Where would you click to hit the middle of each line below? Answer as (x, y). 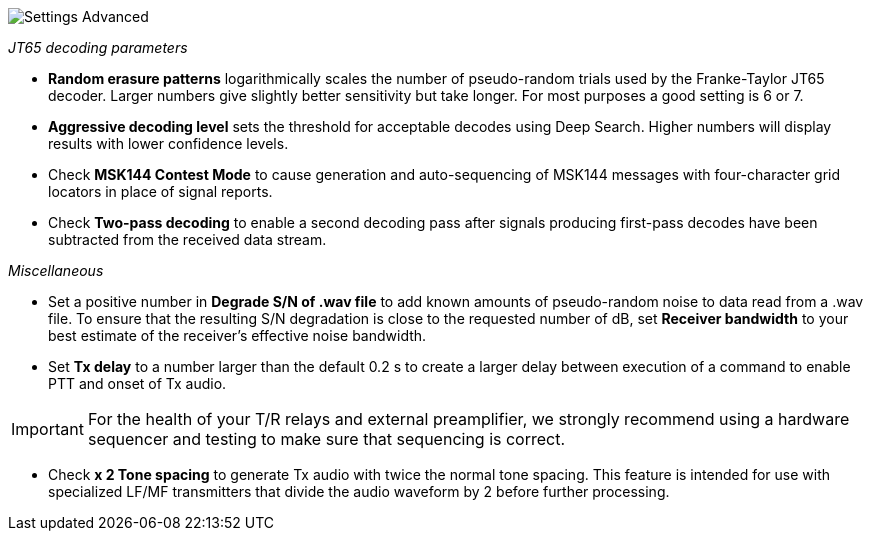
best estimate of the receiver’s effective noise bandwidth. (237, 335)
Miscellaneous (56, 270)
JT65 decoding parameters (98, 47)
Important (47, 429)
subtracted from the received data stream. (187, 239)
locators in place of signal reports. (160, 191)
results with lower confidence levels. (168, 143)
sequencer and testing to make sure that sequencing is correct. (326, 439)
